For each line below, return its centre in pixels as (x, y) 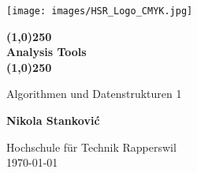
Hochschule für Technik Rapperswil (91, 147)
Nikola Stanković (53, 120)
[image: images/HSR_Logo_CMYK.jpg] (100, 11)
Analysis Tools (46, 52)
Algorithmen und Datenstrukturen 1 (94, 94)
